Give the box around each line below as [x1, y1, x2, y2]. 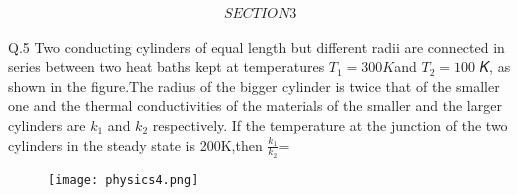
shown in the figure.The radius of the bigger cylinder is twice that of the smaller [8, 75, 500, 96]
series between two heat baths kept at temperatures [8, 56, 325, 77]
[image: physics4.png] [48, 172, 199, 187]
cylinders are [8, 114, 86, 135]
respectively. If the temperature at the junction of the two [152, 114, 508, 135]
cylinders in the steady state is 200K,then [8, 134, 263, 155]
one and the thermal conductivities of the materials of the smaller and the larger [8, 95, 502, 116]
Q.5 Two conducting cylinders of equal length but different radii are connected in [8, 36, 505, 57]
